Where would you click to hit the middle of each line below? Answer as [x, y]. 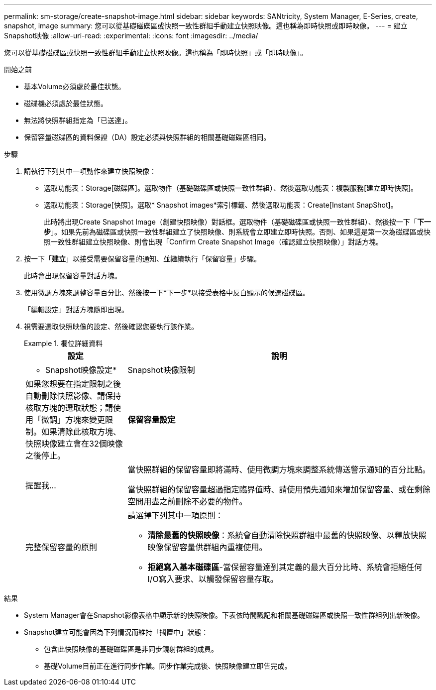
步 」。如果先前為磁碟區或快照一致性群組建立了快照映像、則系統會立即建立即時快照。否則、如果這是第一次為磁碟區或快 [237, 232]
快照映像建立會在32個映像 [74, 444]
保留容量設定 [152, 420]
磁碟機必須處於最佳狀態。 [66, 103]
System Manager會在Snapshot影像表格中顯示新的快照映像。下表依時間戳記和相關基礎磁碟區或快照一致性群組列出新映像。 [224, 615]
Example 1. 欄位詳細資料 [63, 343]
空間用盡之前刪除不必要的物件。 [187, 501]
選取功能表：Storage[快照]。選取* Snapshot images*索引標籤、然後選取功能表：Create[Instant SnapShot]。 [221, 205]
